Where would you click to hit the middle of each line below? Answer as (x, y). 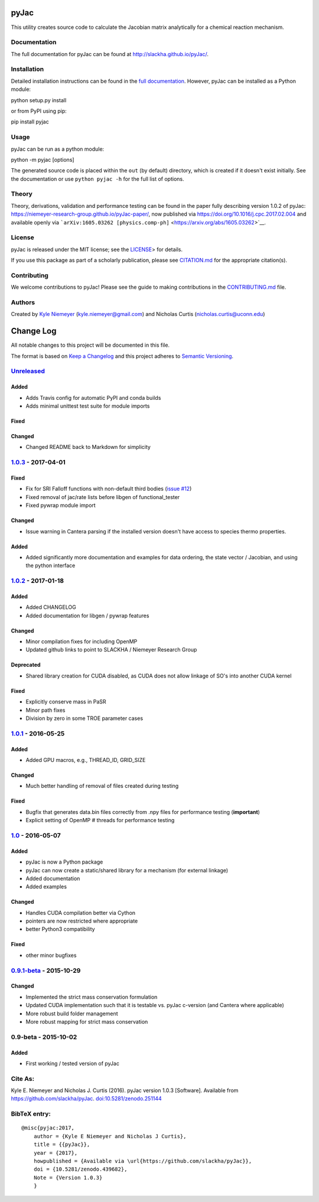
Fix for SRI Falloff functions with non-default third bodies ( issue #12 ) (109, 489)
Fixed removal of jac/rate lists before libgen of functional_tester (103, 497)
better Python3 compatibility (60, 929)
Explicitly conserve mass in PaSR (66, 702)
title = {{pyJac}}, (62, 1145)
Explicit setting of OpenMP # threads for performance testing (100, 820)
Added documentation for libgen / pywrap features (87, 615)
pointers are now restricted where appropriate (82, 921)
